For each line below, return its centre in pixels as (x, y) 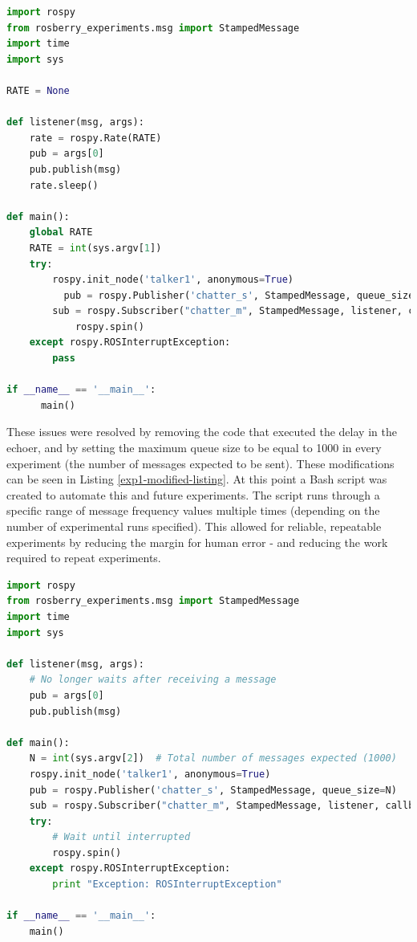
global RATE (61, 232)
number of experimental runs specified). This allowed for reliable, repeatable (194, 526)
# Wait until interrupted (121, 837)
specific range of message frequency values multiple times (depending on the (193, 510)
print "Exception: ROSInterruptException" (167, 885)
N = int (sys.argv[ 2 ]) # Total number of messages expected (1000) (213, 758)
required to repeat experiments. (84, 558)
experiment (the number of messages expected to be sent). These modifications (200, 463)
